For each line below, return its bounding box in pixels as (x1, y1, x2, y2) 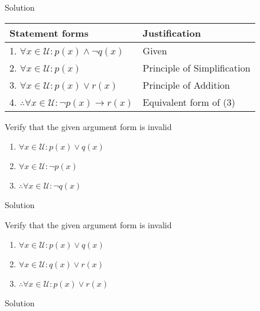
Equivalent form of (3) (142, 95, 235, 109)
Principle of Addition (142, 77, 230, 92)
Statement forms (9, 25, 89, 40)
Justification (142, 25, 201, 40)
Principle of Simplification (142, 60, 251, 74)
